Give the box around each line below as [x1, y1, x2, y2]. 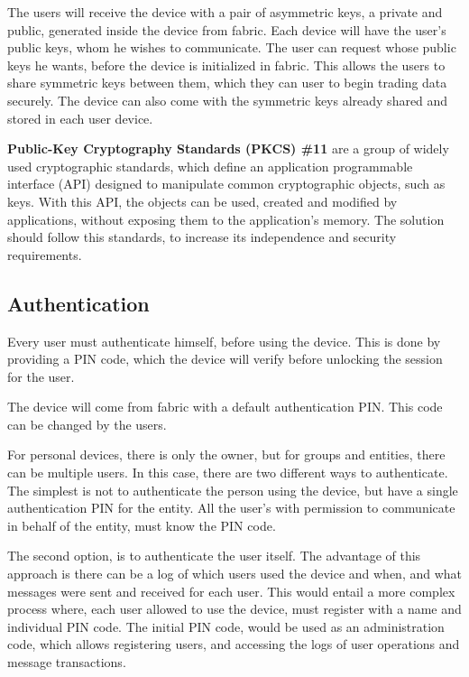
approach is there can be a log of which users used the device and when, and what [7, 564, 463, 583]
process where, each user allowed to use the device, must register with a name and [7, 599, 462, 618]
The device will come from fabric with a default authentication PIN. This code [7, 397, 443, 416]
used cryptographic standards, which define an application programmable [7, 156, 413, 175]
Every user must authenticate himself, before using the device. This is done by [7, 331, 441, 350]
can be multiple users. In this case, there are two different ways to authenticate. [7, 463, 448, 482]
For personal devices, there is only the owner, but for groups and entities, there [7, 445, 446, 464]
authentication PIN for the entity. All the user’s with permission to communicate [7, 498, 455, 517]
